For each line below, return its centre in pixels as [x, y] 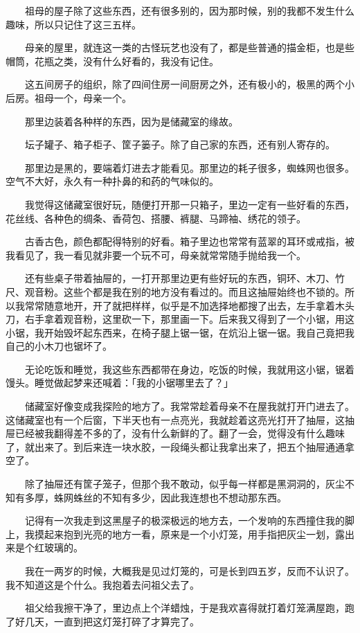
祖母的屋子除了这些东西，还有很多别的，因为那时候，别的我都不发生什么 [189, 10]
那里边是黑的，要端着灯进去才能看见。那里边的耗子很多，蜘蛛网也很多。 [189, 167]
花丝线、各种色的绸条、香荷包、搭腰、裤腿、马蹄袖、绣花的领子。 [156, 218]
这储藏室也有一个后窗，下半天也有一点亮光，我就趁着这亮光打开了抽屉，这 [175, 419]
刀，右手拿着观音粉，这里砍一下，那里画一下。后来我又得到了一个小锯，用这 [180, 319]
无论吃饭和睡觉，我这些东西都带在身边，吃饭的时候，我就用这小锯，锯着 [189, 369]
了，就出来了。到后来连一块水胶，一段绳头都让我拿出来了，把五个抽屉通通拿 [180, 446]
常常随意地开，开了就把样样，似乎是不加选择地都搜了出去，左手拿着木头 [189, 305]
